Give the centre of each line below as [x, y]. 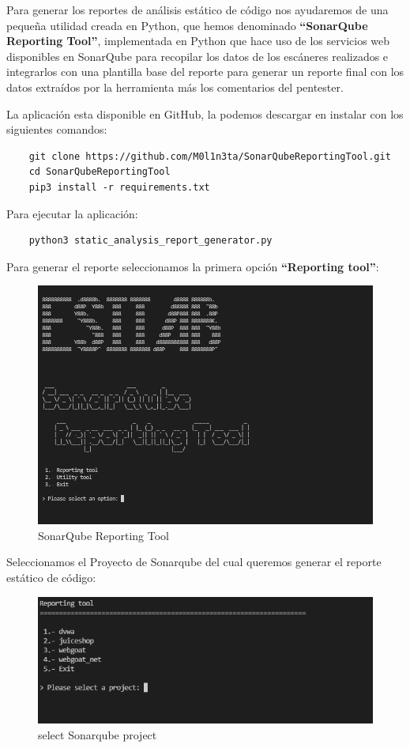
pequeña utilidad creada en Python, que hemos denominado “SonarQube [187, 25]
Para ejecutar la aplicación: [72, 213]
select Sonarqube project [98, 734]
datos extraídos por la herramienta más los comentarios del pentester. [175, 87]
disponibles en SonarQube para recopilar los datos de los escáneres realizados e [197, 56]
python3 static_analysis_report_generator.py [150, 241]
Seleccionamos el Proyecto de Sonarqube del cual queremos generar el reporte [194, 562]
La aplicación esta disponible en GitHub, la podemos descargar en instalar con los [205, 113]
